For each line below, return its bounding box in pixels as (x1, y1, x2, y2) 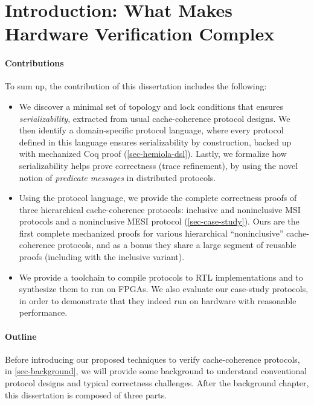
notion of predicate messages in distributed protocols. (19, 171, 216, 183)
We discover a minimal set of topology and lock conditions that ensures (19, 100, 283, 112)
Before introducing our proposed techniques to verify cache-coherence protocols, (5, 352, 300, 365)
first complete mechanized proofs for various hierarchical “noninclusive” (19, 226, 284, 239)
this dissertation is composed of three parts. (5, 388, 167, 401)
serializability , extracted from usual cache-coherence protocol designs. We (19, 112, 290, 124)
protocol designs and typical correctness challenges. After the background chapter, (5, 377, 309, 389)
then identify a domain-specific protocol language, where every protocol (19, 124, 284, 136)
